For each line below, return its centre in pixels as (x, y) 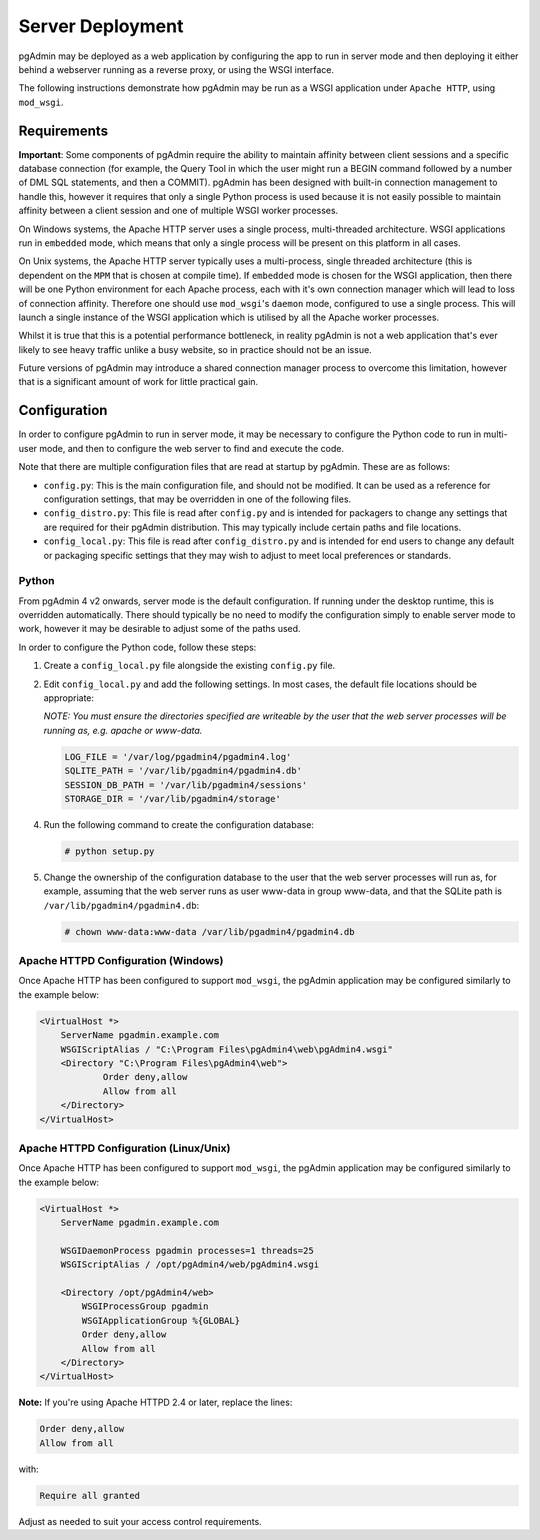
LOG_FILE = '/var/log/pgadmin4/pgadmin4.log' (178, 756)
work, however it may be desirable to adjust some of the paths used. (159, 629)
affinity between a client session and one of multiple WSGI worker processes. (178, 211)
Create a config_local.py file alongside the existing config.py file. (189, 666)
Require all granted (89, 1495)
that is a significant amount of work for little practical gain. (138, 382)
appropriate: (69, 698)
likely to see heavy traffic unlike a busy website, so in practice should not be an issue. (195, 349)
